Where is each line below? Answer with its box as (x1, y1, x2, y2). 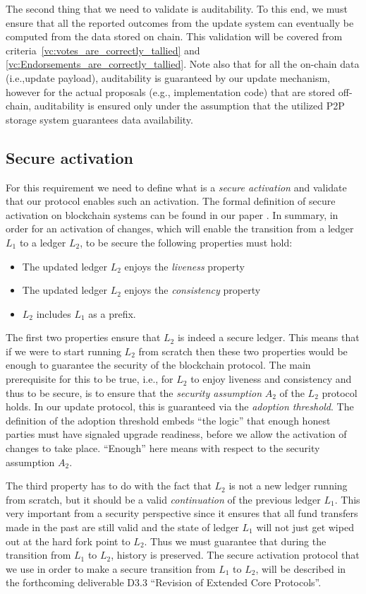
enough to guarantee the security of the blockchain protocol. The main (6, 357, 311, 372)
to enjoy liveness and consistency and (190, 372, 352, 386)
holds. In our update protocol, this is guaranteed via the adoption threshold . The (6, 399, 354, 414)
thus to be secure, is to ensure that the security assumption (6, 385, 262, 400)
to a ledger (19, 234, 66, 249)
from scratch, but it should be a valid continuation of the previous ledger (6, 492, 321, 506)
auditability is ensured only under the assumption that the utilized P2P (34, 98, 345, 113)
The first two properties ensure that (6, 330, 161, 345)
